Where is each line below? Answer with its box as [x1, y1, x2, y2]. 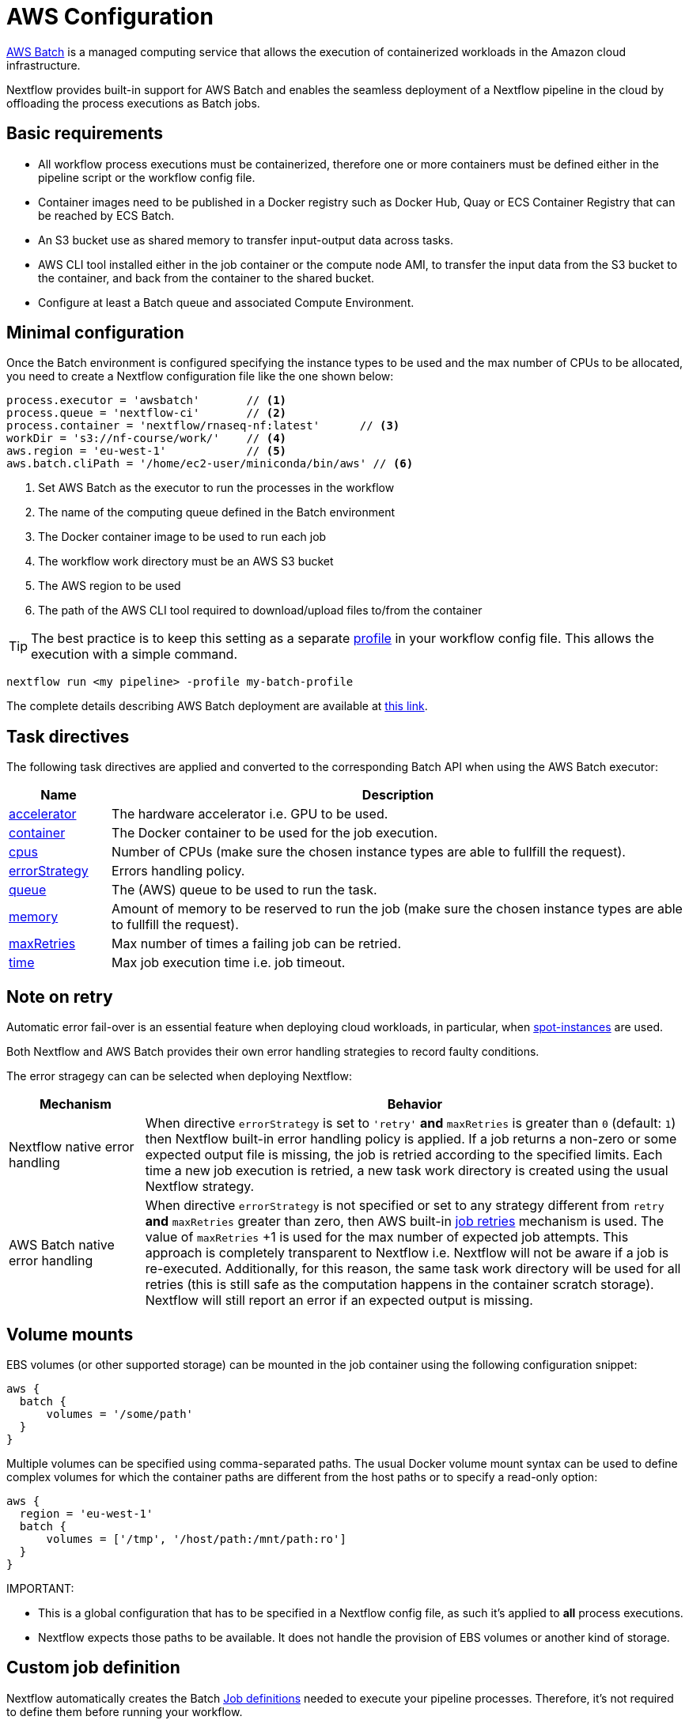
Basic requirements [6, 123, 164, 144]
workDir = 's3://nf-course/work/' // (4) [6, 432, 287, 445]
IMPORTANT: [6, 1581, 74, 1595]
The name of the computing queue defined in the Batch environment [38, 505, 396, 520]
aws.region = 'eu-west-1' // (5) [6, 444, 287, 458]
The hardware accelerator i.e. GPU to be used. [112, 806, 388, 822]
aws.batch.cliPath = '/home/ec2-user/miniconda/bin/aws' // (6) [6, 457, 414, 471]
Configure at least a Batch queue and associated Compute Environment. [38, 295, 415, 309]
